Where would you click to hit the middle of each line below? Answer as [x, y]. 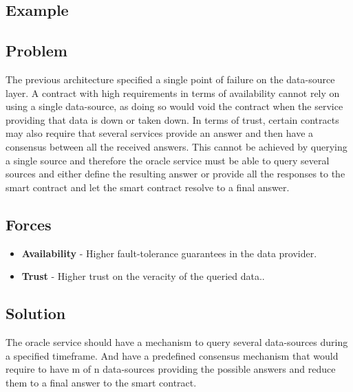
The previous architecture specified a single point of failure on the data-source [170, 79]
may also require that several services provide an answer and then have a [160, 133]
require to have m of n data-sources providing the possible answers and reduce [171, 369]
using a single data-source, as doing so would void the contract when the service [174, 106]
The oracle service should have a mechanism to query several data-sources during [177, 341]
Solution [36, 313]
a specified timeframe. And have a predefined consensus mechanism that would [172, 355]
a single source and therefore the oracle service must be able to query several [168, 160]
